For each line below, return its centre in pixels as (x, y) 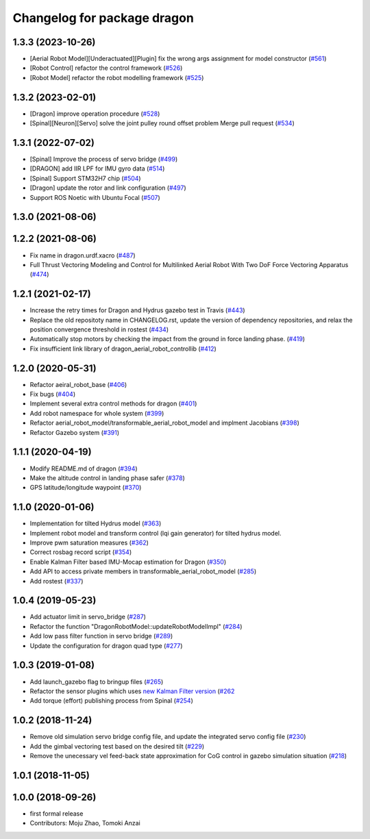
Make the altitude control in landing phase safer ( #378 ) (107, 478)
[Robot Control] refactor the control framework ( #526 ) (106, 68)
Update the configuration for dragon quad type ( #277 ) (106, 646)
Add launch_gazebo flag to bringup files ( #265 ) (97, 681)
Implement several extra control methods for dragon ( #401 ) (113, 403)
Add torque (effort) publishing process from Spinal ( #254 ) (111, 701)
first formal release (57, 813)
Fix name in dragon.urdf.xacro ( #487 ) (83, 255)
